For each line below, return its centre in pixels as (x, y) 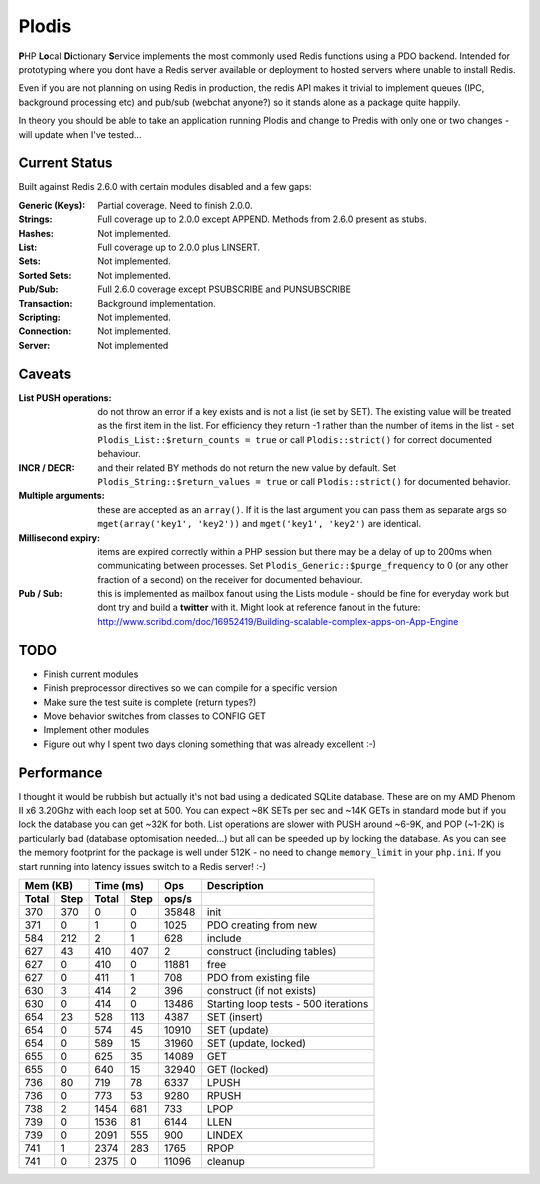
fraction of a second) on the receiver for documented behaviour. (230, 579)
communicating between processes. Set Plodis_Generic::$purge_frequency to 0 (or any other (303, 566)
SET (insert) (235, 1017)
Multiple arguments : (61, 496)
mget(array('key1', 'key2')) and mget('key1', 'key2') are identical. (259, 524)
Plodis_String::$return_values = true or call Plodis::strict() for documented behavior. (304, 481)
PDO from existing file (258, 977)
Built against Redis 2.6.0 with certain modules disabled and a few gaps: (165, 187)
